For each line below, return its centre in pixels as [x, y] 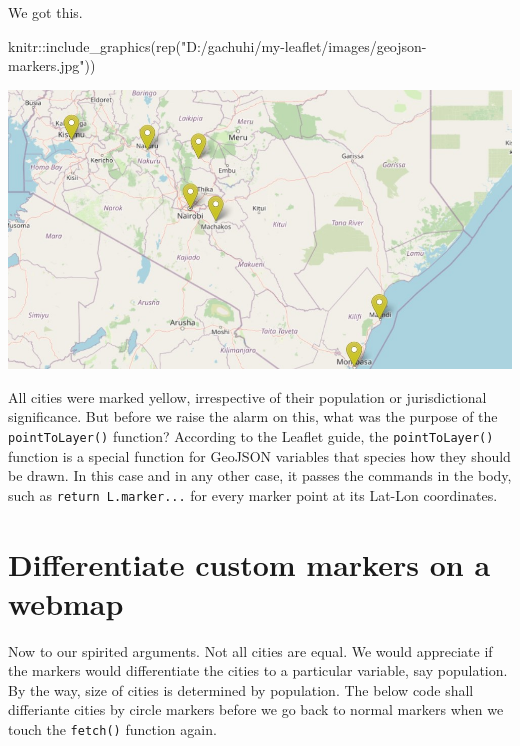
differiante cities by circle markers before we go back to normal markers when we [256, 709]
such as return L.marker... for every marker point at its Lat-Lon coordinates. [253, 494]
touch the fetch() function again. [112, 729]
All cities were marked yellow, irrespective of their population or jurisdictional [247, 396]
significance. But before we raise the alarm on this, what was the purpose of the [253, 416]
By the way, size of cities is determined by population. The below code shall [241, 689]
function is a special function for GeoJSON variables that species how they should [259, 455]
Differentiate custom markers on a [249, 563]
